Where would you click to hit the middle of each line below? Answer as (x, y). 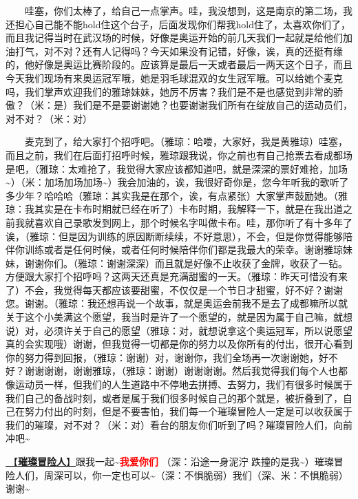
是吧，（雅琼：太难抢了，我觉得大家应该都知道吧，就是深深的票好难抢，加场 (177, 168)
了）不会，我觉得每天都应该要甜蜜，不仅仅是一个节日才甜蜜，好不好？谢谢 (174, 289)
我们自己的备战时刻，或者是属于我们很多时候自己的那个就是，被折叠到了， (174, 397)
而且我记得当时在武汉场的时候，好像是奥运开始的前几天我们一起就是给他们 (174, 38)
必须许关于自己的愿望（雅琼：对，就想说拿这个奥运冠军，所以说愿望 (198, 330)
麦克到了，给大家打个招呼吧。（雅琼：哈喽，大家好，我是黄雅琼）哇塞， (186, 141)
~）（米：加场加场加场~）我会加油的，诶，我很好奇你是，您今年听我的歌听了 (177, 182)
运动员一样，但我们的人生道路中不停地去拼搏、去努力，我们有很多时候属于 (183, 384)
